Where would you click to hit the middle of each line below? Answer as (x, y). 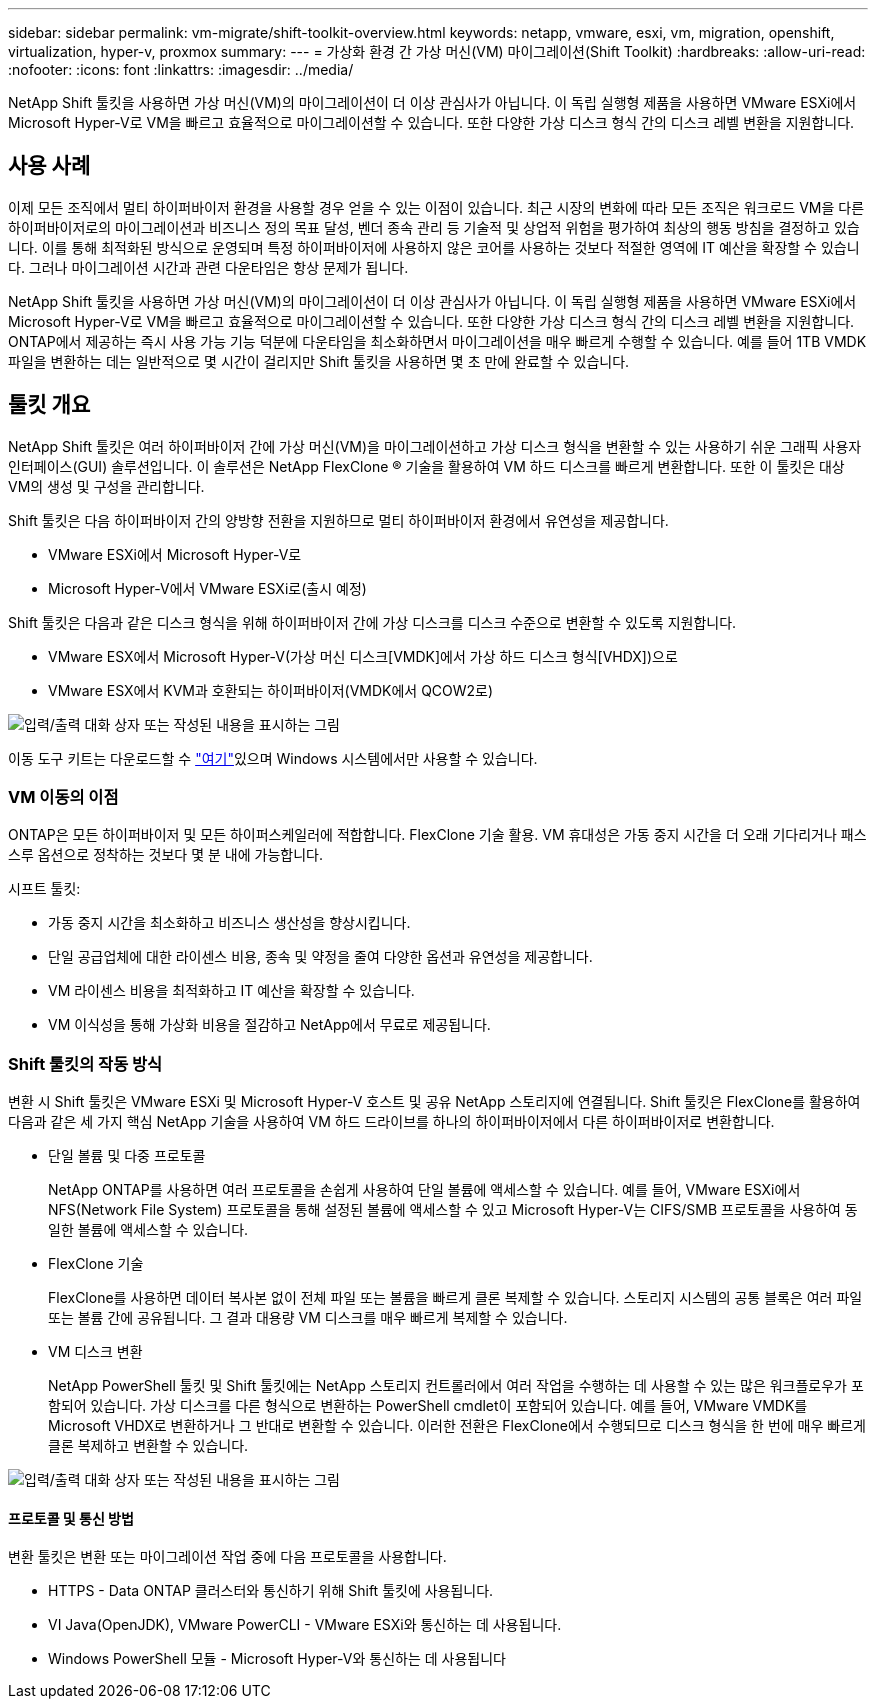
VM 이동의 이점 (63, 797)
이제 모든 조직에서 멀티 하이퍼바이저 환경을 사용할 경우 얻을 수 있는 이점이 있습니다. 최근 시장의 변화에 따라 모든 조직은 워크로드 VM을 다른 (436, 207)
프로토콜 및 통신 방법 (71, 1518)
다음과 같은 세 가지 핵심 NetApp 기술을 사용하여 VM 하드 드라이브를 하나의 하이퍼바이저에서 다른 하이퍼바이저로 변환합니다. (391, 1122)
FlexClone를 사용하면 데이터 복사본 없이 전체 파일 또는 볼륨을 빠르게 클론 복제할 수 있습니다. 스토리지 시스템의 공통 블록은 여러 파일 (455, 1298)
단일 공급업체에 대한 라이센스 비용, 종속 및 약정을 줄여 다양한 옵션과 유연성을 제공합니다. (320, 957)
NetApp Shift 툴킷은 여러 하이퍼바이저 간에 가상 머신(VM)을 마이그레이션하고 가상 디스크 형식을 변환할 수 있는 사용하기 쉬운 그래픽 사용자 (435, 446)
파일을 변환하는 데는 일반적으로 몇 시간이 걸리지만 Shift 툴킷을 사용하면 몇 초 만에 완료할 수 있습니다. (319, 361)
